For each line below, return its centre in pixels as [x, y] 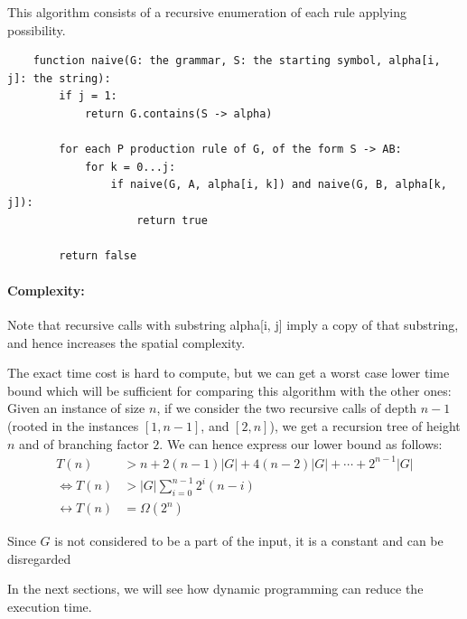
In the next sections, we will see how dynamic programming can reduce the [215, 589]
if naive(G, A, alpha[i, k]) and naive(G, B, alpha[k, [279, 185]
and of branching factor [84, 443]
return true [172, 220]
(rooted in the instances [73, 426]
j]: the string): [59, 78]
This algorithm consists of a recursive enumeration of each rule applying [207, 12]
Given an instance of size [76, 408]
